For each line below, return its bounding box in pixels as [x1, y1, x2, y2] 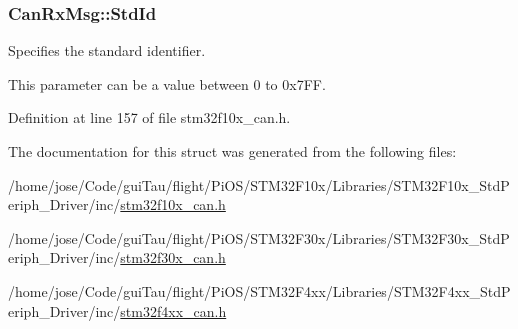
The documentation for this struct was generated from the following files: [8, 141, 457, 161]
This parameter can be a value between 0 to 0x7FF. [8, 73, 326, 94]
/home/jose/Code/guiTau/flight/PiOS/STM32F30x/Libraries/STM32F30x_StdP [8, 227, 510, 248]
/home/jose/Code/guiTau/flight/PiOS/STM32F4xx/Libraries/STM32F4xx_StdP [8, 280, 511, 301]
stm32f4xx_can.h [120, 300, 227, 321]
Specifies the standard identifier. [8, 40, 206, 61]
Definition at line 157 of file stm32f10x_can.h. [8, 107, 291, 128]
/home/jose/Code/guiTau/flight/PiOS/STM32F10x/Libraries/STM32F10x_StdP [8, 174, 510, 195]
